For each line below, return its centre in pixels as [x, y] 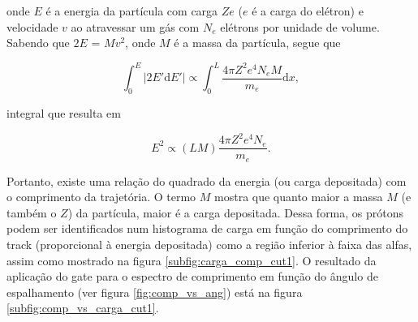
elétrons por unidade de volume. [300, 26]
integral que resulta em [64, 113]
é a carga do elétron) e [308, 11]
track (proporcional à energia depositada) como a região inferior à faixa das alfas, [209, 245]
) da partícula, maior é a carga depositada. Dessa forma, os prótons [236, 212]
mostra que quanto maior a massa [299, 197]
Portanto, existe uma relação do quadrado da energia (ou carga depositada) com [207, 180]
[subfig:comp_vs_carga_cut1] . [83, 308]
